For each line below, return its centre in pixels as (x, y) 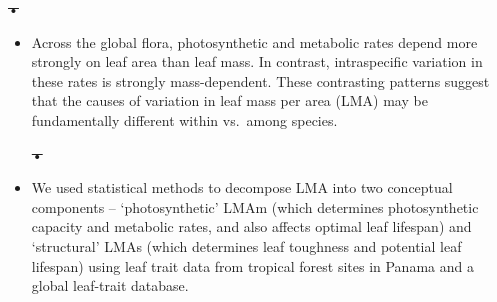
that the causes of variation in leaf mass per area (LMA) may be (229, 100)
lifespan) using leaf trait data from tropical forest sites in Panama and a (252, 265)
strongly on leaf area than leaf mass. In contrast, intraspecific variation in (257, 61)
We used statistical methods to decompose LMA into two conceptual (242, 187)
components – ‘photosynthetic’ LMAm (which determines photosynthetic (255, 206)
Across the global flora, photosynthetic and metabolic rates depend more (254, 41)
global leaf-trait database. (110, 285)
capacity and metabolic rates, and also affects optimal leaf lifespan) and (251, 226)
